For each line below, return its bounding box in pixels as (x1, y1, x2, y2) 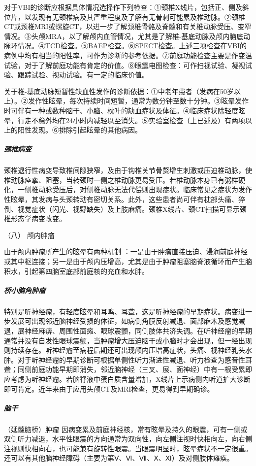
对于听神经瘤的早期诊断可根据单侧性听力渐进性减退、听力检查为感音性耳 (17, 354, 252, 365)
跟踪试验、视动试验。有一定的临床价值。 (17, 69, 149, 80)
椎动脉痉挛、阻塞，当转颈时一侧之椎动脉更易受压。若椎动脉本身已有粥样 (4, 174, 238, 185)
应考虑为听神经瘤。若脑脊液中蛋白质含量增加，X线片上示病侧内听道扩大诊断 (4, 373, 251, 384)
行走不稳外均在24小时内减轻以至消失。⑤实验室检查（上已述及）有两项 (17, 115, 245, 125)
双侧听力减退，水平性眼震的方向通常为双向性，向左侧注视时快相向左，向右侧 (4, 433, 252, 444)
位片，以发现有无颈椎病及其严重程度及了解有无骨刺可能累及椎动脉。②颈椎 (4, 11, 245, 22)
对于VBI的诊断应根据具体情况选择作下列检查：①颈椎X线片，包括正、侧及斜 (4, 2, 249, 12)
